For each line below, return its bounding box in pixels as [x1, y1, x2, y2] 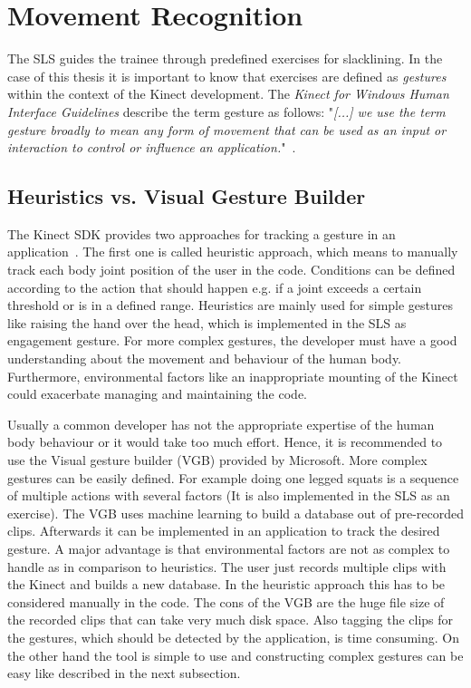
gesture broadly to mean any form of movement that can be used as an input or [7, 120, 447, 139]
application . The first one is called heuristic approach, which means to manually [7, 242, 458, 261]
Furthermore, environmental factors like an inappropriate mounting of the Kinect [7, 366, 458, 385]
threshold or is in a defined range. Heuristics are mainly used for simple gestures [7, 296, 454, 315]
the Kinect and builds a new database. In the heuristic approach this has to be [7, 575, 446, 594]
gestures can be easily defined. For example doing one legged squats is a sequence [7, 468, 459, 487]
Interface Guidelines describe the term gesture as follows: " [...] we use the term [7, 102, 446, 121]
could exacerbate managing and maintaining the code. [7, 384, 308, 403]
